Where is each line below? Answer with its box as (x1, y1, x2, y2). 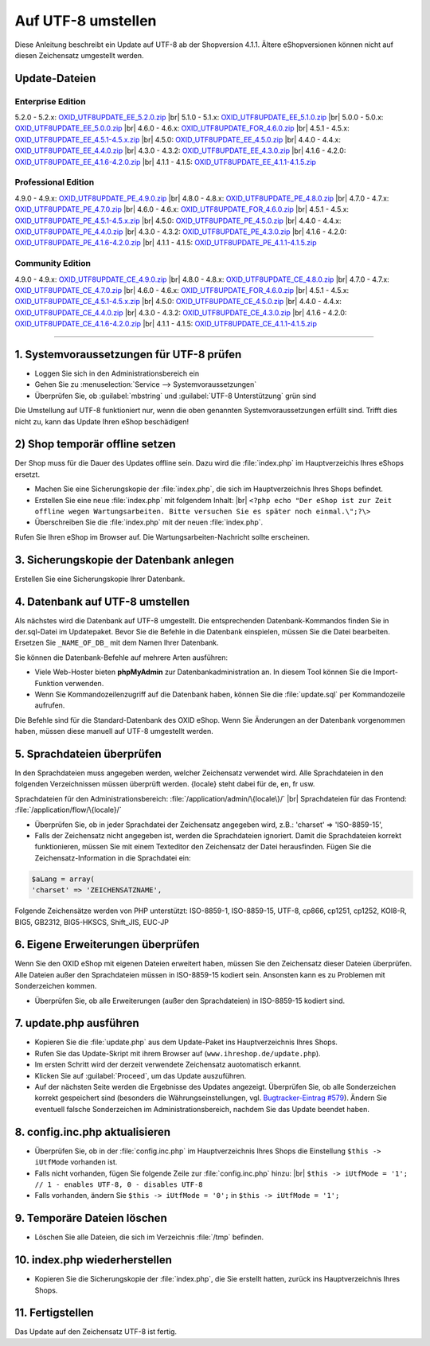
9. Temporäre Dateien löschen (14, 1211, 167, 1225)
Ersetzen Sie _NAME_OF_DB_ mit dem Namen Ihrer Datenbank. (14, 638, 219, 648)
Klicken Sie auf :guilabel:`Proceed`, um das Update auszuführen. (34, 1071, 247, 1080)
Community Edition (14, 258, 92, 269)
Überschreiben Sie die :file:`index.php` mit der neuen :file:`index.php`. (34, 517, 264, 527)
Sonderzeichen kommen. (14, 981, 97, 991)
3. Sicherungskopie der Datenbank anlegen (14, 553, 235, 567)
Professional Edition (14, 177, 95, 188)
